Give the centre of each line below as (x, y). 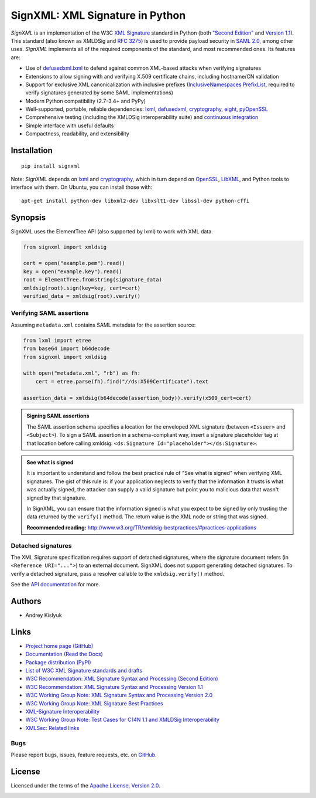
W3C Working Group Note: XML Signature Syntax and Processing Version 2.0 (119, 695)
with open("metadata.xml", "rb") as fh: (82, 373)
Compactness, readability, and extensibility (78, 134)
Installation (32, 150)
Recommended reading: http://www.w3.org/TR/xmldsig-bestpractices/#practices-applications (142, 527)
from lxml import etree (57, 340)
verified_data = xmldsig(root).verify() (82, 296)
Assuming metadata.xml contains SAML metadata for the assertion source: (103, 325)
